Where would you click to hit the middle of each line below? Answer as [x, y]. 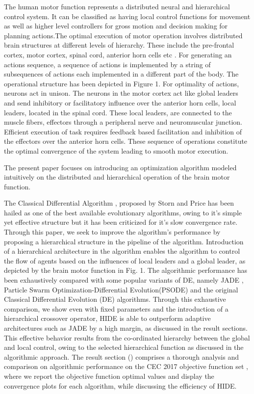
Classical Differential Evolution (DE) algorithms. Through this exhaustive [115, 299]
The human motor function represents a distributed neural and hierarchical [117, 6]
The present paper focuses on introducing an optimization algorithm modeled [120, 167]
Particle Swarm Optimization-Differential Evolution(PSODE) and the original [121, 289]
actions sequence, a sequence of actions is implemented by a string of [107, 64]
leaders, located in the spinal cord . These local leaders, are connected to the [118, 112]
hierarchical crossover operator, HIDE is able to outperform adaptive [107, 318]
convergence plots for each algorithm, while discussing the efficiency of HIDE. [120, 385]
